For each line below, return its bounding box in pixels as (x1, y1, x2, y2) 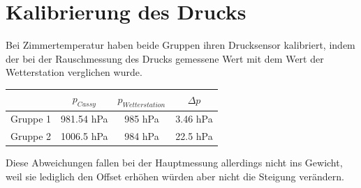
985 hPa (124, 111, 159, 126)
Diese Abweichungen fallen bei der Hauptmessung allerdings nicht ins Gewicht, (6, 155, 343, 170)
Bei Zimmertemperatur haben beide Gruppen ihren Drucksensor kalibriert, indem (6, 38, 355, 52)
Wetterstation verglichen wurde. (6, 65, 142, 79)
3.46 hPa (175, 111, 213, 126)
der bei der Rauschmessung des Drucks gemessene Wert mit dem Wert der (6, 51, 324, 65)
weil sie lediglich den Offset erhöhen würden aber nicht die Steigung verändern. (6, 169, 344, 183)
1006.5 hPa (61, 129, 108, 143)
